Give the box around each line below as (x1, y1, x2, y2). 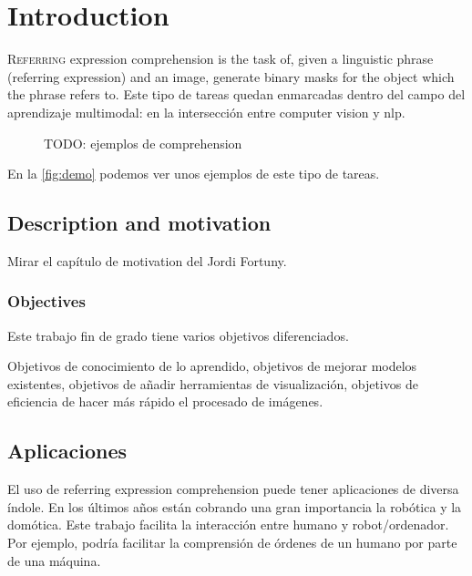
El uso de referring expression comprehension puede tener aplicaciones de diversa (7, 479, 459, 499)
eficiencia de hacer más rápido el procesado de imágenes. (7, 392, 323, 411)
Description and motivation (7, 209, 272, 237)
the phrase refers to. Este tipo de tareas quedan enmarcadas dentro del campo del (7, 85, 466, 104)
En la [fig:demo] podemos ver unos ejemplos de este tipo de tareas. (7, 164, 380, 183)
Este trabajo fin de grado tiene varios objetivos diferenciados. (7, 325, 349, 345)
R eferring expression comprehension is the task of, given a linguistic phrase (7, 49, 434, 68)
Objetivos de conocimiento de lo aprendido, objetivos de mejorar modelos (7, 356, 417, 375)
